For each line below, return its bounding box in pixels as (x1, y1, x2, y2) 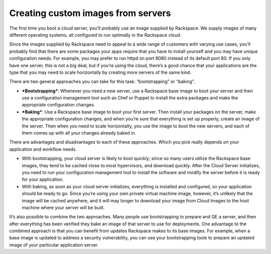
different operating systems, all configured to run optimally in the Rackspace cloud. (9, 32, 182, 38)
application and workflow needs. (9, 146, 77, 152)
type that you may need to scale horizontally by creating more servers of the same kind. (9, 69, 192, 75)
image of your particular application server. (9, 241, 99, 248)
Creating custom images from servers (9, 8, 171, 19)
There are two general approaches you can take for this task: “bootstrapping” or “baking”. (9, 78, 195, 85)
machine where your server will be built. (22, 204, 105, 210)
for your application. (22, 176, 64, 183)
